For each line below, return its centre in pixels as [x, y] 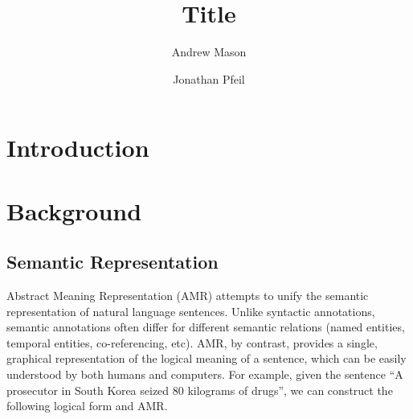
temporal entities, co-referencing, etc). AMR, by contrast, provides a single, [192, 342]
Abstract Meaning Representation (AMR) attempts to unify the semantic [188, 296]
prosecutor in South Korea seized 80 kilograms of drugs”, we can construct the [200, 390]
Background [74, 210]
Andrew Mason [209, 52]
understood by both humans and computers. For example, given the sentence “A [205, 374]
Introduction [78, 148]
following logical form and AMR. [87, 406]
